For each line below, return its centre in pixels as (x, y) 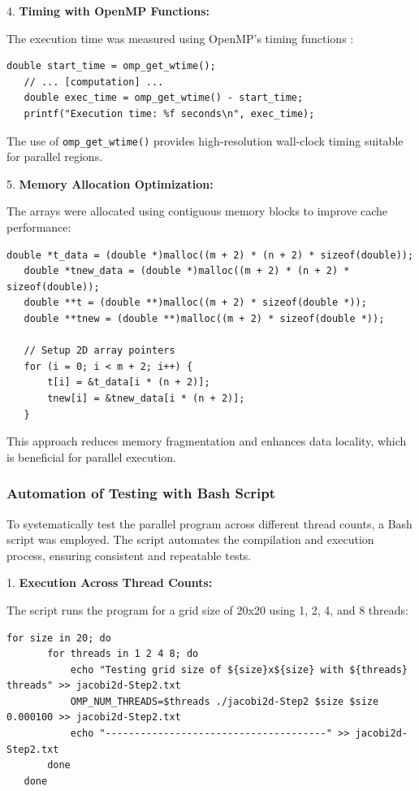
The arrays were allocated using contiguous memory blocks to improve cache (197, 211)
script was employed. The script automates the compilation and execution (190, 539)
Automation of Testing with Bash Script (141, 493)
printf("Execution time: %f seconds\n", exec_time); (169, 113)
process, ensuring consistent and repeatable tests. (129, 555)
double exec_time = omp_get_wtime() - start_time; (164, 98)
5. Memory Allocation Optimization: (110, 183)
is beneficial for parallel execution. (92, 456)
